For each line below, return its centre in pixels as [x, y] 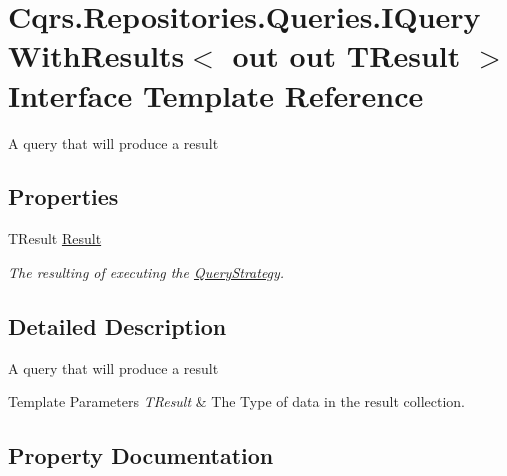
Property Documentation [141, 455]
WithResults [96, 55]
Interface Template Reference [216, 94]
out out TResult [346, 55]
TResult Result [55, 238]
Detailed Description [117, 325]
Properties [63, 196]
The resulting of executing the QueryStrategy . [146, 271]
